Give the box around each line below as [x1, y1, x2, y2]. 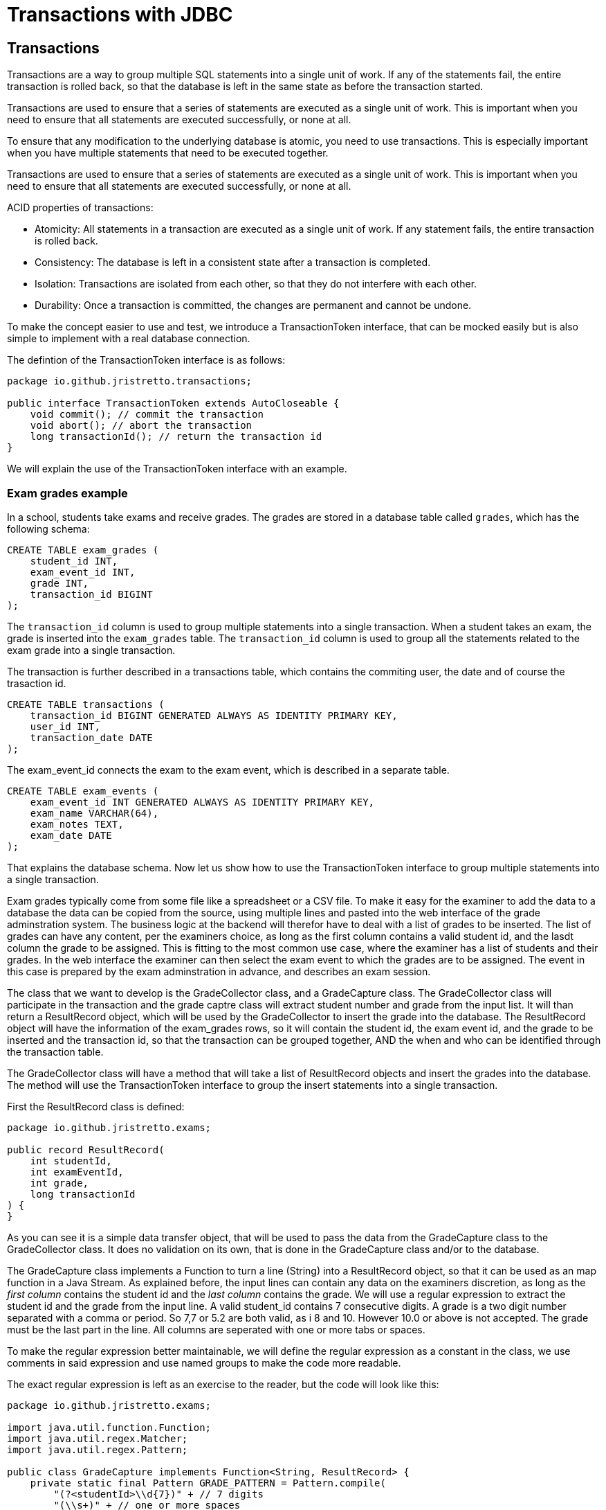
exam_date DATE [30, 829, 112, 841]
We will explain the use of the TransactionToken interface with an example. [7, 463, 347, 475]
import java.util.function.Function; [7, 1421, 212, 1433]
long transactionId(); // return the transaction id [30, 431, 322, 443]
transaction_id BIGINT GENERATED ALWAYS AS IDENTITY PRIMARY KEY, [30, 709, 398, 721]
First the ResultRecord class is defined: [7, 1100, 185, 1112]
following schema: [7, 522, 90, 535]
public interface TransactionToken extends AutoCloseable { [7, 398, 340, 409]
